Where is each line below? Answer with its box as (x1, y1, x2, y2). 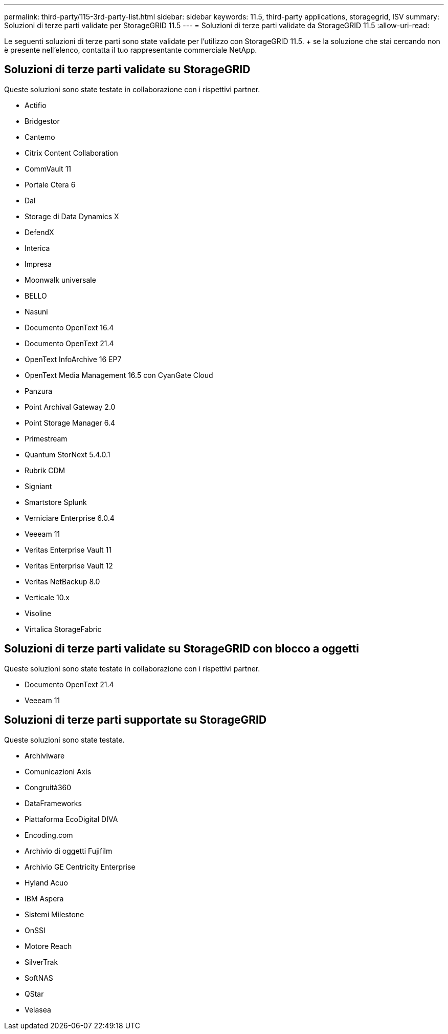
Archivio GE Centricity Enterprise (25, 862, 136, 871)
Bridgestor (25, 116, 60, 125)
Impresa (25, 259, 52, 268)
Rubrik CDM (25, 466, 65, 475)
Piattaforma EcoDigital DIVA (25, 814, 118, 824)
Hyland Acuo (25, 878, 68, 887)
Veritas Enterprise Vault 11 (25, 545, 111, 554)
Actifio (25, 100, 47, 110)
